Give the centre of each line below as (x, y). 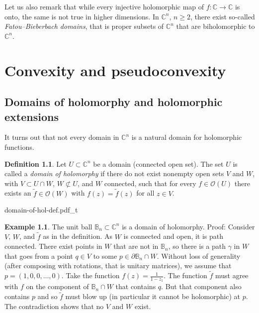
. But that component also (201, 286)
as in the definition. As (78, 236)
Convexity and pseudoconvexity (115, 70)
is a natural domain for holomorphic (187, 137)
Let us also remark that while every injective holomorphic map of (104, 6)
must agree (232, 275)
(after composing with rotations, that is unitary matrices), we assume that (118, 265)
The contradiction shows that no (54, 306)
